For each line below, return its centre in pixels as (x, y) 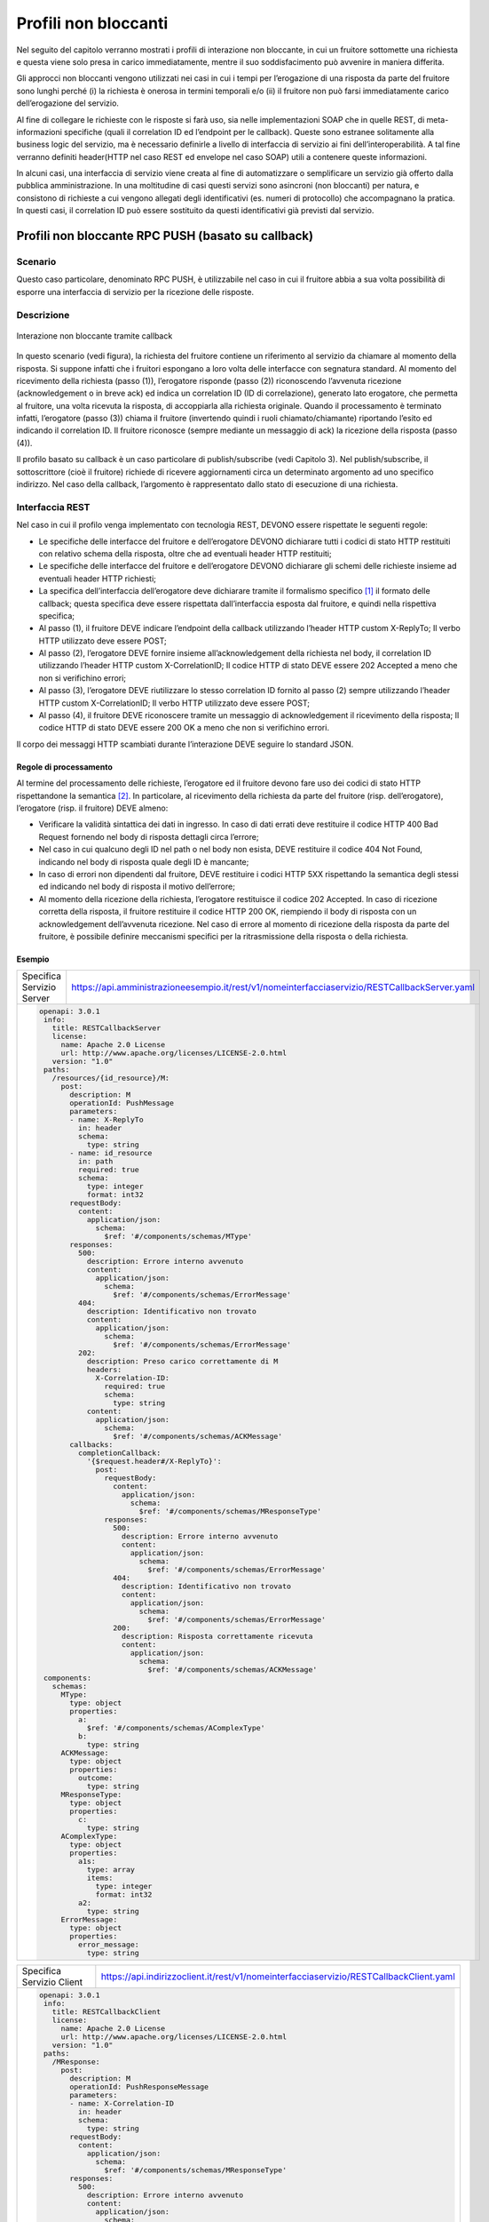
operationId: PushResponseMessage (139, 2086)
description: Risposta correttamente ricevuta (217, 1637)
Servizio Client (52, 1982)
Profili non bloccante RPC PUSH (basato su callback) (165, 236)
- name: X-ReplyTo (106, 1120)
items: (100, 1878)
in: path (96, 1161)
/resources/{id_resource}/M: (111, 1079)
